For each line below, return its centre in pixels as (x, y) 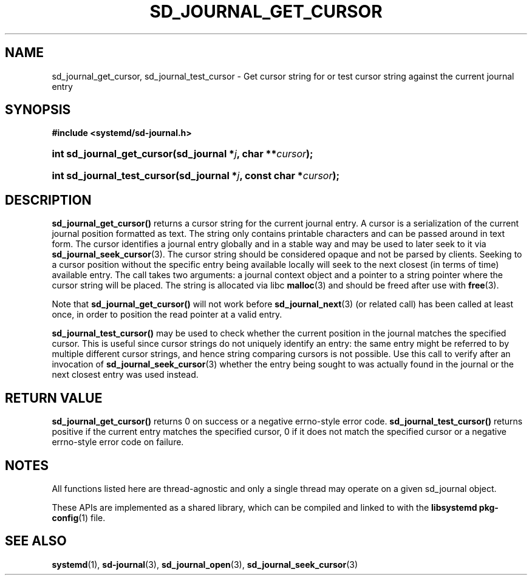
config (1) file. (79, 517)
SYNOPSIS (38, 110)
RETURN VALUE (54, 398)
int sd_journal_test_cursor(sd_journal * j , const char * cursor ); (196, 176)
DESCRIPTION (48, 200)
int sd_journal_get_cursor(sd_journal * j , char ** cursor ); (182, 154)
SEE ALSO (36, 541)
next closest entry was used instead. (125, 375)
